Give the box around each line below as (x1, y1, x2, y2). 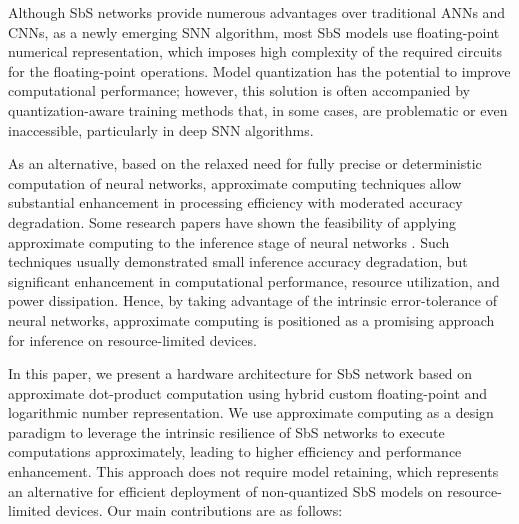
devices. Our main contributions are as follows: (55, 500, 343, 521)
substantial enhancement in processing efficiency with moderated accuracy (8, 192, 463, 213)
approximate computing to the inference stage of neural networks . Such (8, 231, 450, 252)
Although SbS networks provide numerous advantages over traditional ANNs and (8, 2, 506, 22)
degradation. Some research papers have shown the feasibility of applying (8, 211, 457, 232)
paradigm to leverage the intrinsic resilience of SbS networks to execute (8, 421, 445, 442)
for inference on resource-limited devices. (8, 329, 257, 350)
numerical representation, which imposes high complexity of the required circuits (8, 41, 503, 62)
